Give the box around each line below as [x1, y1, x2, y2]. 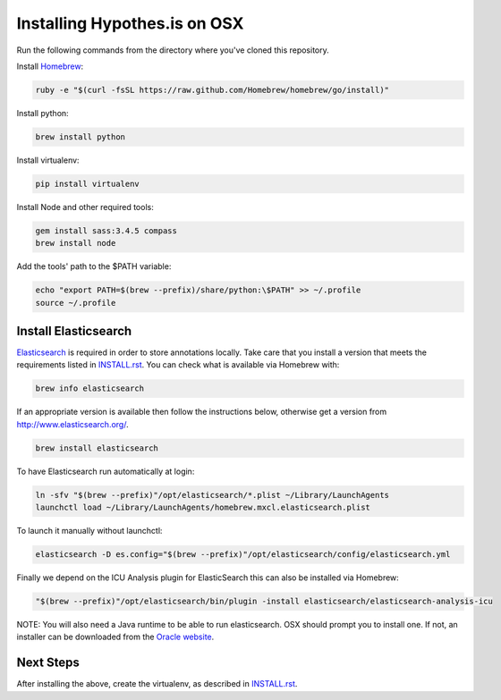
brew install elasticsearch [35, 443, 158, 453]
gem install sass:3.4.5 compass [35, 225, 178, 236]
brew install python [35, 131, 125, 142]
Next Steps [16, 655, 80, 670]
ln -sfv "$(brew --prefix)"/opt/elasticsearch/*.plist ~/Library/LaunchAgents [35, 490, 389, 500]
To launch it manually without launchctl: [16, 526, 163, 536]
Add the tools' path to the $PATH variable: [16, 261, 172, 272]
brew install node [35, 238, 116, 249]
